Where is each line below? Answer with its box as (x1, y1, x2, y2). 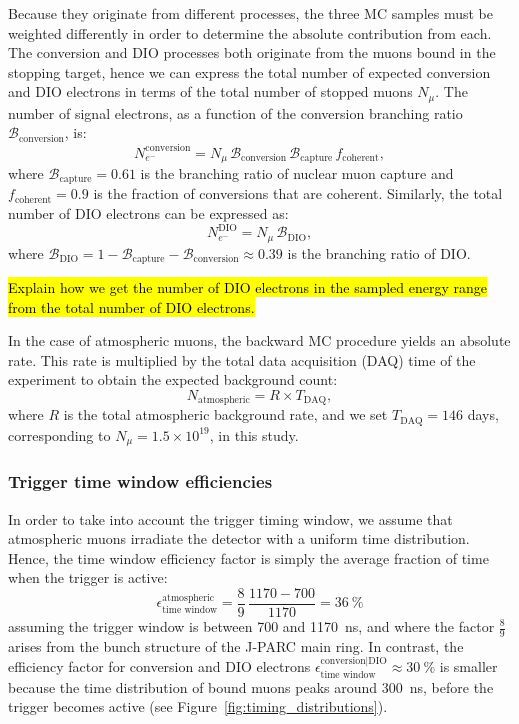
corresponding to (8, 424, 111, 445)
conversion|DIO (320, 656, 387, 667)
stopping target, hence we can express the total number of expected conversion (8, 61, 491, 82)
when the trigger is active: (8, 567, 168, 588)
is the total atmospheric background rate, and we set (63, 404, 388, 425)
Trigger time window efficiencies (8, 469, 273, 494)
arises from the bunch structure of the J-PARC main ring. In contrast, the (8, 635, 464, 656)
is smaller (439, 656, 498, 677)
